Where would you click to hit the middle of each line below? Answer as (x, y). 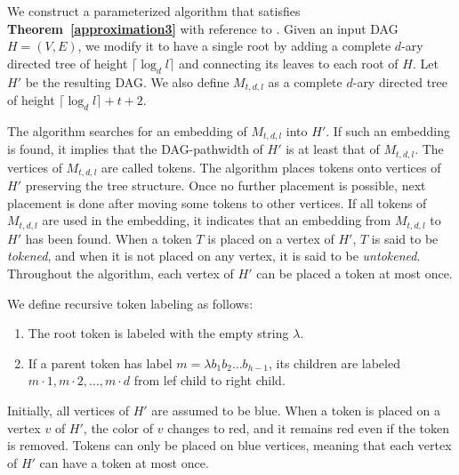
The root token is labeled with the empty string (158, 333)
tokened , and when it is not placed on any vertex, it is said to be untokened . (214, 256)
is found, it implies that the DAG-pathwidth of (135, 149)
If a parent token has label (100, 362)
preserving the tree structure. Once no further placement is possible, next (225, 185)
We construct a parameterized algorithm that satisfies (154, 11)
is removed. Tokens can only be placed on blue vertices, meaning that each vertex (229, 445)
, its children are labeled (334, 362)
